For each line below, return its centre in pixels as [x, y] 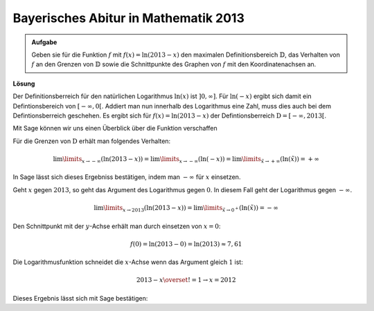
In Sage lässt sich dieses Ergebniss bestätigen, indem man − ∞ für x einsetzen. [127, 177]
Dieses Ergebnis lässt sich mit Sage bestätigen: [80, 298]
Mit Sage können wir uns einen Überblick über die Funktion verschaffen [115, 129]
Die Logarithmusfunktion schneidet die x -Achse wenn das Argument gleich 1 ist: [128, 262]
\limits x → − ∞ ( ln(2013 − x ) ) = [106, 160]
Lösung [24, 84]
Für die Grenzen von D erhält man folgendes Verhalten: [92, 141]
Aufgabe [44, 42]
